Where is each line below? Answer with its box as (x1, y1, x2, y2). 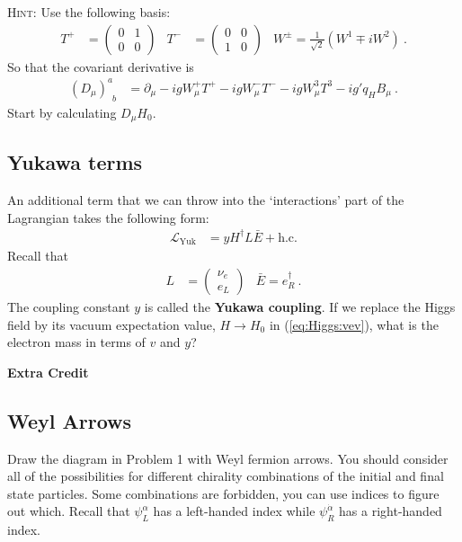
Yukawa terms (7, 148, 143, 176)
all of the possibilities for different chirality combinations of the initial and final (7, 466, 444, 485)
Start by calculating (7, 102, 117, 121)
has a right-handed (339, 502, 442, 520)
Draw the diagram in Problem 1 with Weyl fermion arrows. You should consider (7, 449, 449, 467)
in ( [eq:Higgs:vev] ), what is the (269, 315, 439, 333)
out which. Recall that (7, 502, 130, 520)
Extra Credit (7, 362, 89, 381)
